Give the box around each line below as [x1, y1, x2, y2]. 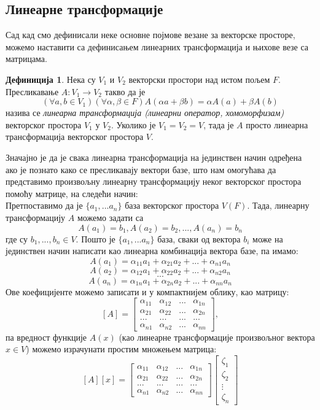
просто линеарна [246, 118, 308, 131]
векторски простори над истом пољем [128, 72, 270, 85]
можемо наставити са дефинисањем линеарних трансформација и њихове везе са [6, 40, 309, 53]
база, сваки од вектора [157, 232, 241, 245]
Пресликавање [6, 85, 59, 98]
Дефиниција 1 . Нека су [6, 72, 96, 85]
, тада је [203, 118, 234, 131]
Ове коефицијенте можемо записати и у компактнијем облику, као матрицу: [6, 285, 289, 298]
